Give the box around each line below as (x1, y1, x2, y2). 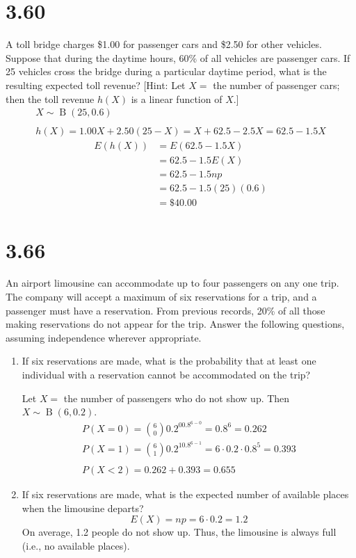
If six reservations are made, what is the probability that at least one (22, 353, 316, 368)
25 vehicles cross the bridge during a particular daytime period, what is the (6, 64, 327, 79)
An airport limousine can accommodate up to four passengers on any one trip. (6, 276, 339, 290)
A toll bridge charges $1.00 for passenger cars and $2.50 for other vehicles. (6, 37, 322, 51)
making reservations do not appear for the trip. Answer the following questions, (6, 317, 345, 331)
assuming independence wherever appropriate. (6, 330, 202, 344)
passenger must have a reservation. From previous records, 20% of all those (6, 303, 325, 317)
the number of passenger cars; (213, 77, 340, 92)
